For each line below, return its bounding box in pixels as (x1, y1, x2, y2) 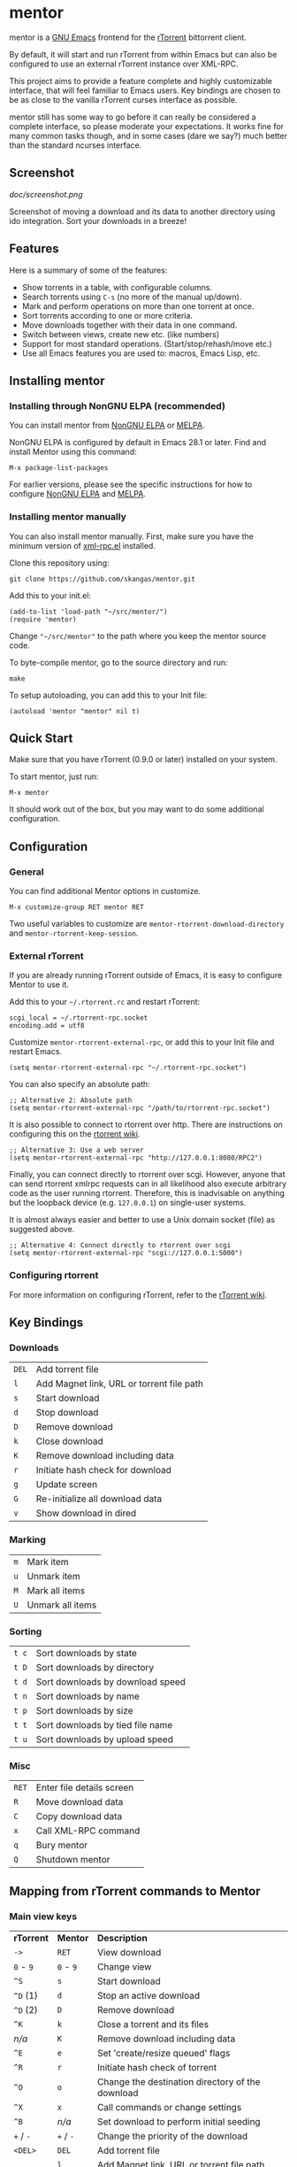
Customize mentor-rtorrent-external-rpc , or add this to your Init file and (9, 1037, 275, 1047)
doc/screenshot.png (9, 189, 83, 199)
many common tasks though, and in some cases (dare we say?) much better (9, 130, 287, 141)
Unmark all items (27, 1599, 97, 1611)
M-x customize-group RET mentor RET (9, 903, 144, 912)
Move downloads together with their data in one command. (21, 320, 238, 330)
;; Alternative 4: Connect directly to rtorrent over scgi (9, 1241, 232, 1250)
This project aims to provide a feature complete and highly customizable (9, 75, 272, 86)
